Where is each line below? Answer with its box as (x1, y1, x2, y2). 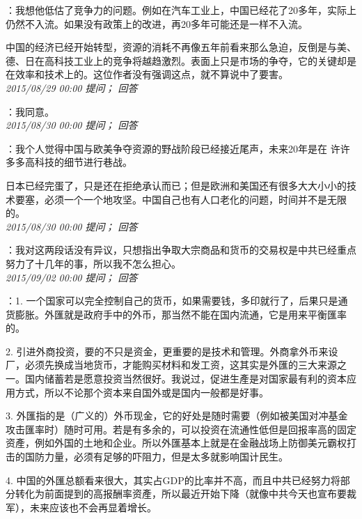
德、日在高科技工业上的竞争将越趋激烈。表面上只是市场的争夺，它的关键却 (6, 53, 347, 68)
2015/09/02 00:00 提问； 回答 (6, 270, 138, 284)
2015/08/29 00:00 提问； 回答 (6, 80, 138, 95)
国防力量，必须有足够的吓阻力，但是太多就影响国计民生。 (24, 449, 288, 464)
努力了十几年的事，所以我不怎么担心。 (6, 256, 181, 270)
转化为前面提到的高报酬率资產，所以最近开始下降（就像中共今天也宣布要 (15, 486, 347, 501)
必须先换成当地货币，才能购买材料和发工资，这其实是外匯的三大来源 (24, 357, 337, 372)
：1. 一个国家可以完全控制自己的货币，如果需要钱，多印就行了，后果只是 (6, 293, 338, 308)
